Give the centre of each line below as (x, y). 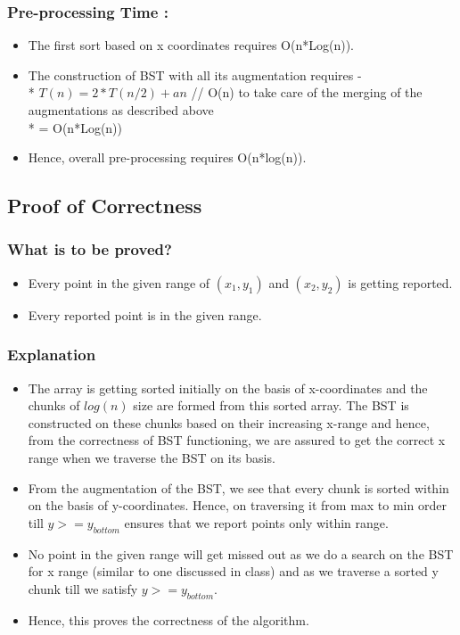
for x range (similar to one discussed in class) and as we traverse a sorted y (233, 571)
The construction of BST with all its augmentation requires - (195, 74)
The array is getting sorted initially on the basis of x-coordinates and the (228, 388)
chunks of (54, 405)
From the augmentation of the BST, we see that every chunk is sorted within (238, 487)
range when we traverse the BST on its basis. (152, 457)
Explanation (52, 355)
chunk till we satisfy (83, 588)
